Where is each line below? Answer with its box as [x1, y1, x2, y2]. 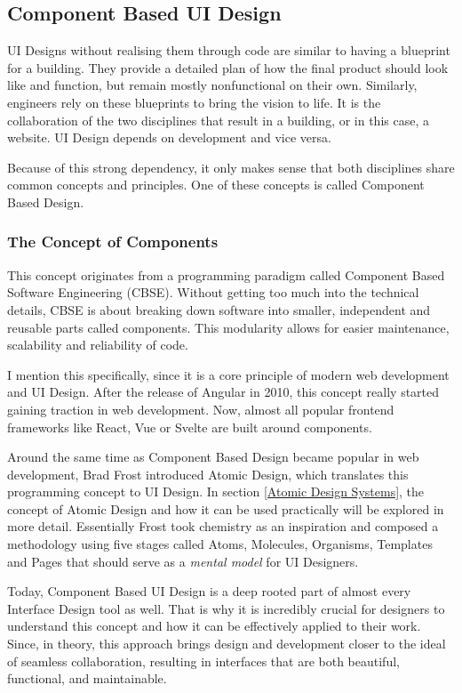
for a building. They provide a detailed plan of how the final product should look [7, 58, 449, 77]
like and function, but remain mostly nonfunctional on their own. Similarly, [7, 76, 418, 94]
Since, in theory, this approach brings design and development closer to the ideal [7, 634, 446, 653]
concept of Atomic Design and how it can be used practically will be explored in [7, 499, 444, 518]
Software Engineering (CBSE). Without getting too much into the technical [7, 283, 419, 302]
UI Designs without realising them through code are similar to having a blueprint [7, 41, 450, 60]
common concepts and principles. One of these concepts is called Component [7, 175, 425, 194]
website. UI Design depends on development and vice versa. [7, 128, 331, 147]
